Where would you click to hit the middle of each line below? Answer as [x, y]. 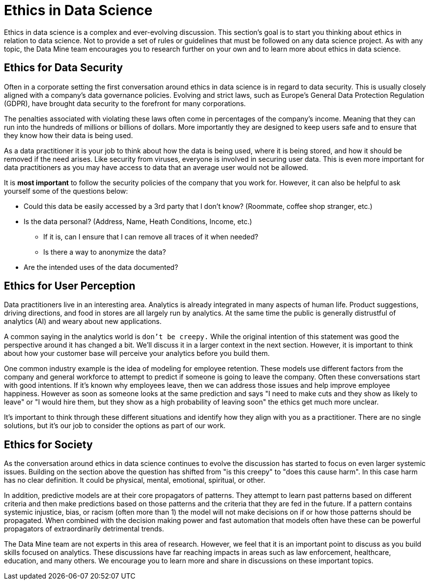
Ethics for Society [48, 444]
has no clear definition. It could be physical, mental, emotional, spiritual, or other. [135, 480]
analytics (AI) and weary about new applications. [83, 321]
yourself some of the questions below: [66, 191]
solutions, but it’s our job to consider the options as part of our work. [115, 426]
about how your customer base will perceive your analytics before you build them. [137, 353]
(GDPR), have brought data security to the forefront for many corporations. [125, 103]
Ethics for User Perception [70, 286]
